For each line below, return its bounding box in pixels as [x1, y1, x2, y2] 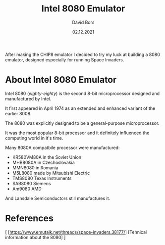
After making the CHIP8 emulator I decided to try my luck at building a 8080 [5, 51, 160, 57]
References [5, 213, 54, 224]
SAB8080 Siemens [12, 180, 51, 186]
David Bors [72, 19, 95, 25]
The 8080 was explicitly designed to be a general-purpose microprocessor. [5, 120, 160, 126]
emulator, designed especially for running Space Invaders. [5, 56, 124, 62]
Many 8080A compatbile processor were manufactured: [5, 145, 120, 150]
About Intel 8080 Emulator [5, 74, 117, 86]
